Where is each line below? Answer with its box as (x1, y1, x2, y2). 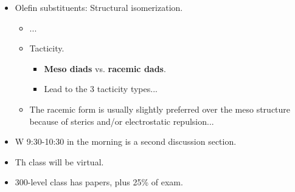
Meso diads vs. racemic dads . (44, 62, 166, 74)
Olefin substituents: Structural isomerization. (15, 1, 183, 13)
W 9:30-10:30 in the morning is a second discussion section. (15, 135, 237, 148)
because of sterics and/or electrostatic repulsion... (29, 114, 214, 127)
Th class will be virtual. (15, 155, 104, 168)
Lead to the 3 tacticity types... (44, 82, 158, 95)
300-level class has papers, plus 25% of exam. (15, 176, 183, 188)
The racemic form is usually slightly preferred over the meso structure (29, 102, 291, 115)
